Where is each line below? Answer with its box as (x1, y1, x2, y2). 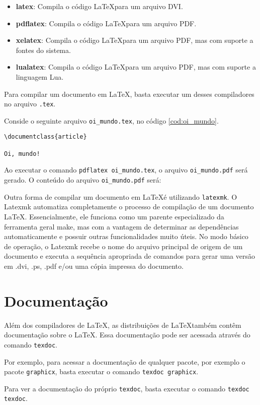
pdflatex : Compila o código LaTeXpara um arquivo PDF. (16, 18, 197, 28)
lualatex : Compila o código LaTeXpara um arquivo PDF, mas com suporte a (16, 62, 256, 72)
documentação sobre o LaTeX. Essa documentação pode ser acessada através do (4, 329, 250, 340)
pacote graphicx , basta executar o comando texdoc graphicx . (4, 366, 199, 377)
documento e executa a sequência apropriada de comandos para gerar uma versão (4, 251, 255, 261)
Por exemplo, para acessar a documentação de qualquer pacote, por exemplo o (4, 356, 245, 367)
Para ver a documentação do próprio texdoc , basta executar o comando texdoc (4, 383, 249, 393)
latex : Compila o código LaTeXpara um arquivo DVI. (16, 1, 183, 11)
